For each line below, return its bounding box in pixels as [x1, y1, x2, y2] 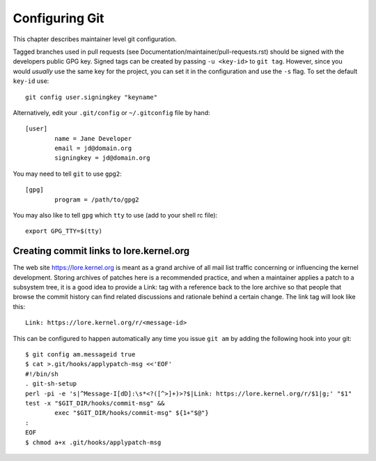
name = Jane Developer [54, 135, 132, 142]
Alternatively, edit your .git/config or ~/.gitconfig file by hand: [13, 108, 210, 116]
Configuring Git [13, 10, 104, 26]
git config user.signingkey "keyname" [25, 93, 158, 101]
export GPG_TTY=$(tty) [25, 227, 103, 235]
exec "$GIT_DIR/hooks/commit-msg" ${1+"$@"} [54, 409, 209, 417]
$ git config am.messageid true [25, 351, 136, 358]
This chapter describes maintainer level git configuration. [13, 35, 177, 43]
